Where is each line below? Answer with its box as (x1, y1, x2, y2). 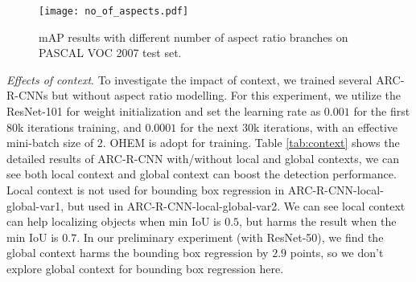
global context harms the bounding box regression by (6, 244, 269, 261)
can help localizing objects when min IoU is (6, 213, 221, 230)
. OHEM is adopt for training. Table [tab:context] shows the (102, 134, 400, 151)
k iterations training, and (18, 118, 142, 135)
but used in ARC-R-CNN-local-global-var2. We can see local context (67, 197, 406, 214)
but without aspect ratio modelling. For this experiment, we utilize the (51, 87, 401, 104)
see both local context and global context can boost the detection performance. (6, 166, 397, 182)
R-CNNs (6, 87, 48, 104)
